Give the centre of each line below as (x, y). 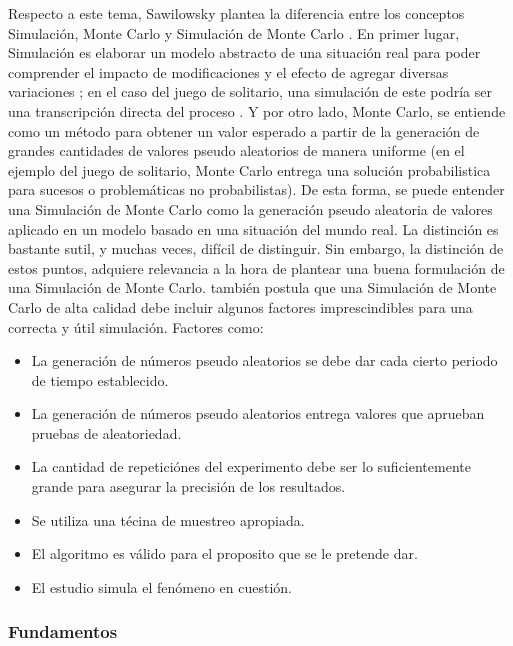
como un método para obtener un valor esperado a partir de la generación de (244, 130)
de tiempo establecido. (100, 379)
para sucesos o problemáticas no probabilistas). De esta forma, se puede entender (256, 189)
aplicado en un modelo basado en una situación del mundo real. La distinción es (253, 228)
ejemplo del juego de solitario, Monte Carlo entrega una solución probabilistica (249, 169)
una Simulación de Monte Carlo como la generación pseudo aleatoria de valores (250, 208)
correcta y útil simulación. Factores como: (136, 326)
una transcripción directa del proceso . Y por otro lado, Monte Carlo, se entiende (257, 110)
